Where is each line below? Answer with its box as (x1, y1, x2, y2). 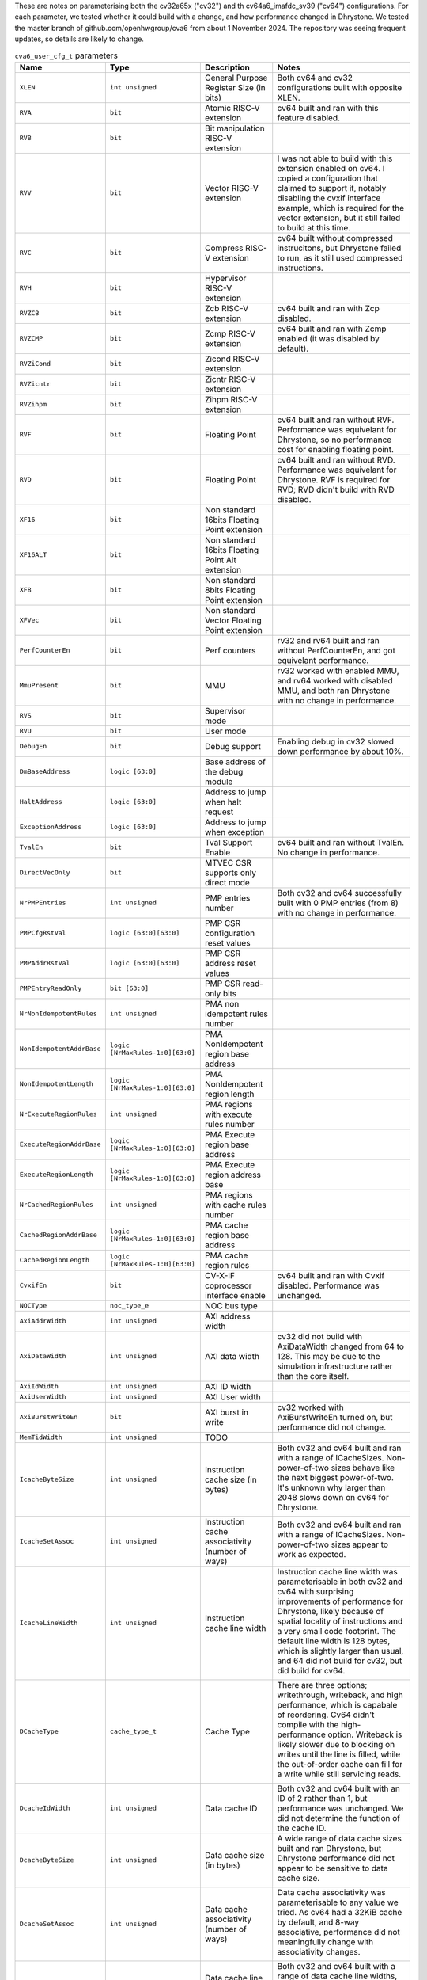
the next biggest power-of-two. (277, 1472, 395, 1483)
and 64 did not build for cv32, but (277, 1655, 402, 1666)
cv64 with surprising (277, 1586, 354, 1597)
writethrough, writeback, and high (277, 1689, 403, 1700)
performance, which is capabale (277, 1699, 398, 1710)
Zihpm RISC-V (204, 394, 258, 405)
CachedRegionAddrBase (19, 1231, 98, 1239)
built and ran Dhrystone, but (277, 1842, 382, 1853)
